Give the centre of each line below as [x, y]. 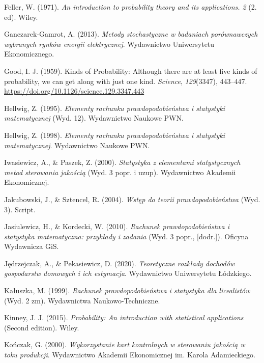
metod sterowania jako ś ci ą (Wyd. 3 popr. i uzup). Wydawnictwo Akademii [120, 172]
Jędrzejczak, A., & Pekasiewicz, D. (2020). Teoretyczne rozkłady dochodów [120, 263]
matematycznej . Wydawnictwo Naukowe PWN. [77, 145]
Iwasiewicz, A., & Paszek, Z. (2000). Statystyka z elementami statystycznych [122, 162]
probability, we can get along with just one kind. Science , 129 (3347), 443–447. [126, 81]
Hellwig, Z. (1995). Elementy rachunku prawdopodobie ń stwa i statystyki [115, 108]
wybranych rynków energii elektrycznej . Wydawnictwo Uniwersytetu [109, 44]
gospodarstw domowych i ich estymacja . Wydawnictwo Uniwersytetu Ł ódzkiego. [128, 273]
